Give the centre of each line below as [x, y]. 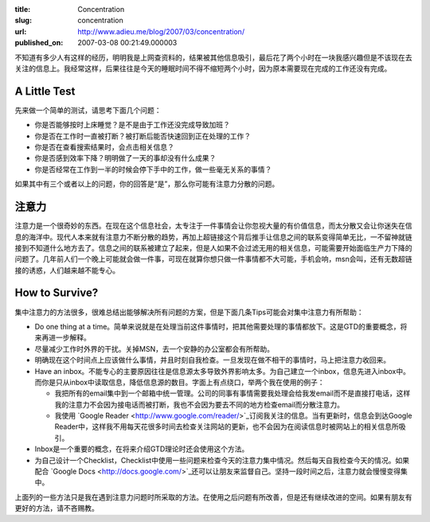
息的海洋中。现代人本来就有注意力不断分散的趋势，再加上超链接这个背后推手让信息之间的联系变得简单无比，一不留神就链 [213, 237]
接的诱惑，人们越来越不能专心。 [67, 270]
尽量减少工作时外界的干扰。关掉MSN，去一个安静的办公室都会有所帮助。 [154, 349]
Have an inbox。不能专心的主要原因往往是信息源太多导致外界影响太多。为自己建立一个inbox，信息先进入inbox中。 [222, 371]
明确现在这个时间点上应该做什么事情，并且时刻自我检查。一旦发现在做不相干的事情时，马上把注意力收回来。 [212, 360]
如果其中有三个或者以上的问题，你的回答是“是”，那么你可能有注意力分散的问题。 [147, 184]
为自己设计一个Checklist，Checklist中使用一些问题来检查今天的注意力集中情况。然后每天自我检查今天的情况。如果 [222, 460]
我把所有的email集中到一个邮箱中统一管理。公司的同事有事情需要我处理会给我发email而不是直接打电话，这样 [233, 393]
